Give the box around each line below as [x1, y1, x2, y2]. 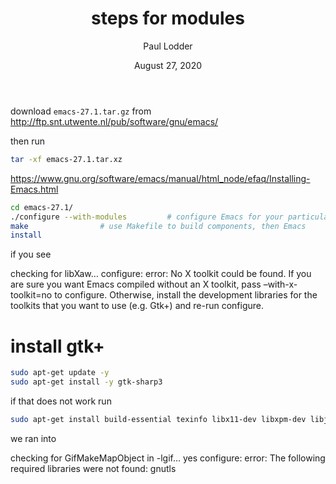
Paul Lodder [143, 40, 193, 52]
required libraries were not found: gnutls [10, 462, 177, 474]
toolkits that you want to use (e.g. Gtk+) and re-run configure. [10, 300, 265, 312]
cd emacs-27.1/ [10, 202, 74, 212]
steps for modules [91, 7, 245, 30]
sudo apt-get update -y [10, 368, 110, 378]
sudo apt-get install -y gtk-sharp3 [10, 377, 163, 387]
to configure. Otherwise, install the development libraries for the [54, 289, 318, 301]
